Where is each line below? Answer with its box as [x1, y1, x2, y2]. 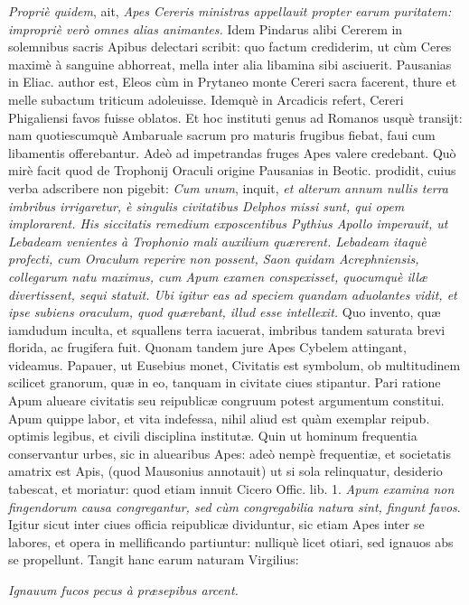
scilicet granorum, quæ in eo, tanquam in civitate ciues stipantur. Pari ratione [8, 373, 441, 392]
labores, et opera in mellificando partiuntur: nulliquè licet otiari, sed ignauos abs [8, 532, 454, 551]
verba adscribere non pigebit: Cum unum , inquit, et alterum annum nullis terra [8, 178, 448, 197]
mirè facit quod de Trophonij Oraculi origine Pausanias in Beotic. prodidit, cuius [8, 161, 456, 180]
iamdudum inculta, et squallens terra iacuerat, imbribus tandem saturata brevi [8, 320, 446, 339]
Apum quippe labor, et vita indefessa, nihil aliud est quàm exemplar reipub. [8, 408, 430, 427]
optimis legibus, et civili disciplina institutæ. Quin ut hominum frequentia [8, 426, 417, 445]
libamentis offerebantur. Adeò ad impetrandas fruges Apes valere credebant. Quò [8, 143, 456, 162]
